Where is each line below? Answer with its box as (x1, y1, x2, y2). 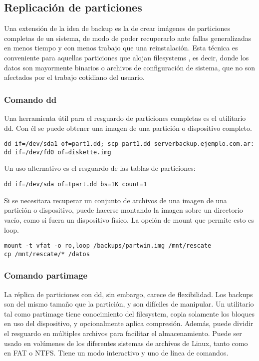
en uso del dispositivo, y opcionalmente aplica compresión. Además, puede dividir (4, 318, 254, 329)
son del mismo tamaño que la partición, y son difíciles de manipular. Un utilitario (4, 299, 254, 309)
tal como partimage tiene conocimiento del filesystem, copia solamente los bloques (4, 308, 255, 319)
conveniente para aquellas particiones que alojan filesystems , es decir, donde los (4, 52, 249, 62)
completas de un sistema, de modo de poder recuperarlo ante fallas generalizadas (4, 32, 252, 43)
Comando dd (4, 93, 57, 105)
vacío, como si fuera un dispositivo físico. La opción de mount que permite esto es (4, 214, 254, 225)
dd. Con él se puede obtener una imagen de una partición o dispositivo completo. (4, 122, 252, 133)
